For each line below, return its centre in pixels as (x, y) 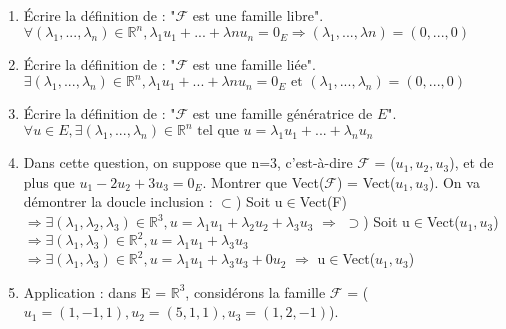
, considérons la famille (255, 291)
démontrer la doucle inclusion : (118, 201)
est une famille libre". (258, 15)
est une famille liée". (254, 64)
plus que (49, 181)
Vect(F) (323, 201)
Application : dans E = (95, 291)
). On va (454, 181)
